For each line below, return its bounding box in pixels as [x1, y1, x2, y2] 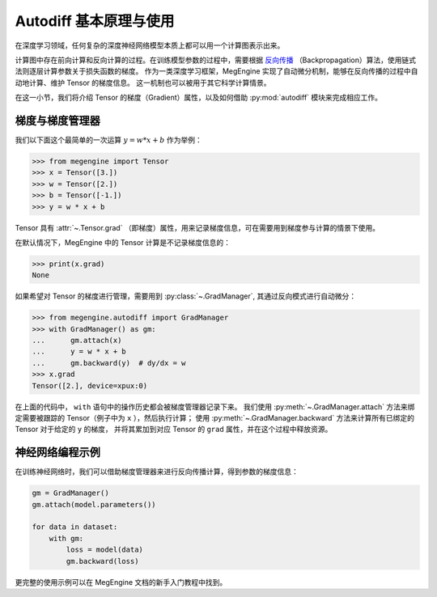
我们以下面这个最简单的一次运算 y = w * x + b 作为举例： [15, 135, 202, 145]
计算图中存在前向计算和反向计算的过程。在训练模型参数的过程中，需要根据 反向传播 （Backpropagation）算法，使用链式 [15, 55, 417, 65]
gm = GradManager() [32, 489, 109, 497]
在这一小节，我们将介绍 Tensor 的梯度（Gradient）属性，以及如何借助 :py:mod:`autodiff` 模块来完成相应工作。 [15, 93, 383, 103]
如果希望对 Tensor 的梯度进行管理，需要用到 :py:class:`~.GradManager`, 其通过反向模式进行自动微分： [15, 291, 357, 301]
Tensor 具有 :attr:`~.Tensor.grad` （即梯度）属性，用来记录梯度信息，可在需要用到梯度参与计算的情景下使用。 [15, 222, 380, 232]
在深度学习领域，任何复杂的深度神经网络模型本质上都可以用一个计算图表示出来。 [15, 40, 285, 50]
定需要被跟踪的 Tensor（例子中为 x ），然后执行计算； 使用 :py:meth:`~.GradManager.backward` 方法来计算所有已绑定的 [15, 413, 414, 422]
